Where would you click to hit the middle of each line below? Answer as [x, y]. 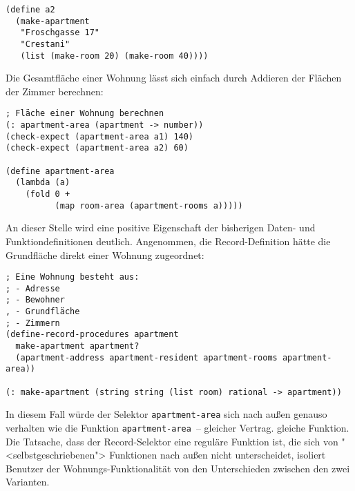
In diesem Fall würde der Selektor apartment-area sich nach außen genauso [166, 414]
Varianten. [28, 482]
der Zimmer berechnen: [55, 91]
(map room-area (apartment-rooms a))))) [149, 205]
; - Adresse [33, 288]
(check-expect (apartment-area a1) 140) [100, 136]
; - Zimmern [33, 323]
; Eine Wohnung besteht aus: [73, 277]
